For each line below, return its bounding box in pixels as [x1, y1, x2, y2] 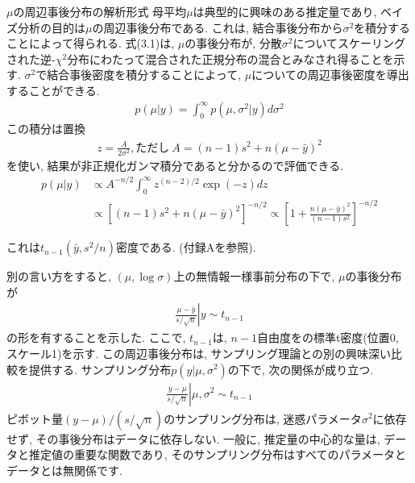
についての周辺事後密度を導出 [251, 66, 409, 83]
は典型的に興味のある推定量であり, [193, 3, 377, 19]
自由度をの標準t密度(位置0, [256, 329, 399, 346]
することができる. [6, 81, 100, 98]
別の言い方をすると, [6, 268, 111, 285]
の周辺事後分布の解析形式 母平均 [13, 3, 187, 19]
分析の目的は [17, 19, 85, 35]
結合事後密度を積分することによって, [47, 66, 242, 83]
